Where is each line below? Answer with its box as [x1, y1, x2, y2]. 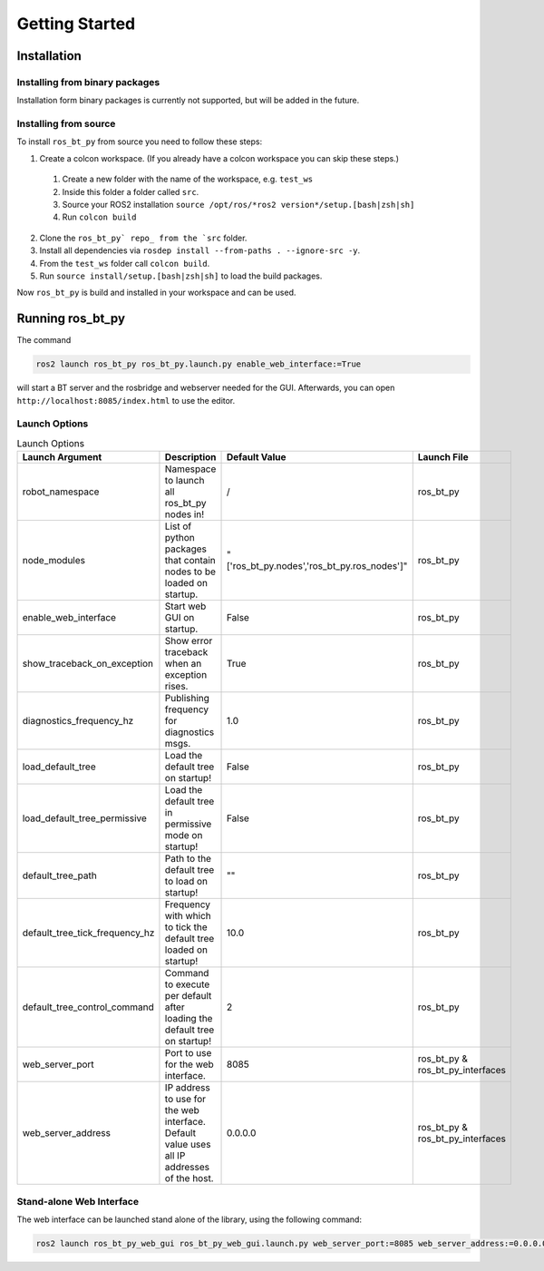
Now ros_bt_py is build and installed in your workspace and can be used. [16, 287, 296, 298]
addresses [164, 1161, 210, 1174]
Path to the [164, 853, 212, 865]
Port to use [164, 1047, 212, 1060]
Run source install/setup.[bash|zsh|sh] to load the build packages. [39, 270, 323, 281]
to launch [164, 474, 205, 487]
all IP [164, 1149, 186, 1162]
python [164, 532, 195, 544]
